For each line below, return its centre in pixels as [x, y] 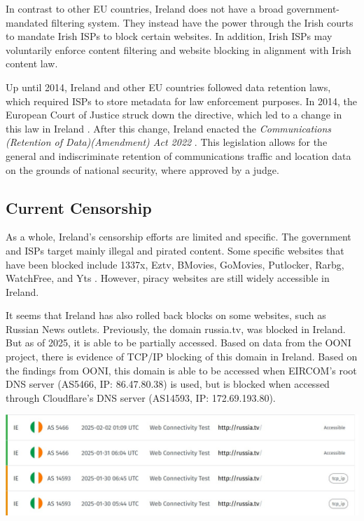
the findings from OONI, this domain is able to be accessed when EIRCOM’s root [181, 370]
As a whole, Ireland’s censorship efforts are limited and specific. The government [178, 237]
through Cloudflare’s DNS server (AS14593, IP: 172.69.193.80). [141, 397]
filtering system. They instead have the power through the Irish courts [202, 22]
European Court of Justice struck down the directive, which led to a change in [174, 115]
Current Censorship [79, 207]
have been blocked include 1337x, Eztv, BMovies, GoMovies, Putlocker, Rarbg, [175, 264]
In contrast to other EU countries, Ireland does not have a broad [145, 8]
